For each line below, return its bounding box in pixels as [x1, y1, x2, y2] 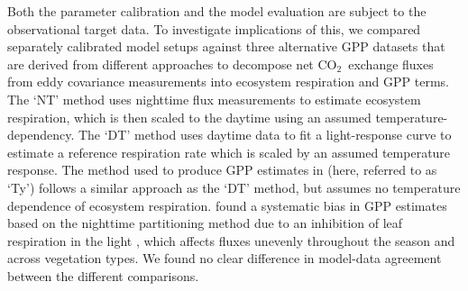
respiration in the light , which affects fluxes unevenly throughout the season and [7, 231, 455, 250]
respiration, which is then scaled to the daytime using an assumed [7, 107, 372, 126]
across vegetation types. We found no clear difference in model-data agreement [7, 249, 442, 268]
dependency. [7, 125, 75, 144]
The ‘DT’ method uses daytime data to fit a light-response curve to [78, 125, 452, 144]
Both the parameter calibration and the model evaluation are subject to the [7, 2, 427, 20]
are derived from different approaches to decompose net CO [7, 54, 337, 73]
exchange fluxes [348, 54, 434, 73]
